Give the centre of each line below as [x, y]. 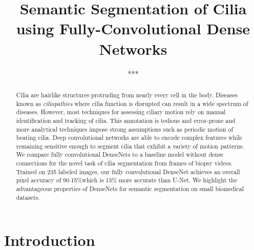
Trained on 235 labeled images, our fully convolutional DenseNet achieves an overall [128, 171]
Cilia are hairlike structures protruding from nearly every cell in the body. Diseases [127, 95]
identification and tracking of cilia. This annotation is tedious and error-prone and [126, 120]
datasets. [28, 197]
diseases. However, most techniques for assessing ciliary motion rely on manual [121, 112]
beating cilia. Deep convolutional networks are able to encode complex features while [129, 138]
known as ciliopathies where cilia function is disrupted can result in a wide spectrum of [132, 103]
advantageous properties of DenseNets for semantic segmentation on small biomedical [130, 189]
